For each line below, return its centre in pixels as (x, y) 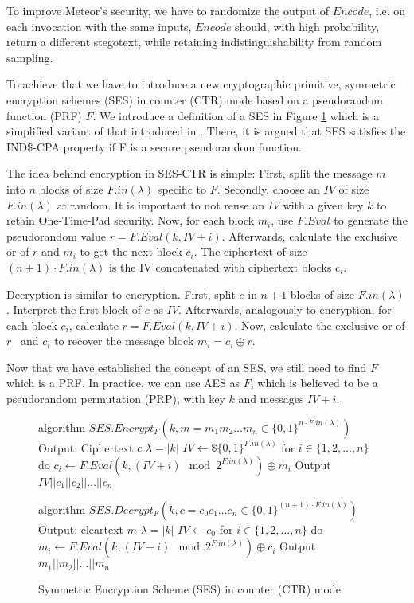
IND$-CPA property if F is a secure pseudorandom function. (154, 146)
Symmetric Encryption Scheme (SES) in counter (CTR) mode (189, 589)
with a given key (323, 204)
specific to (182, 188)
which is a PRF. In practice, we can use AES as (123, 383)
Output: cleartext (81, 529)
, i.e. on (387, 10)
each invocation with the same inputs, (99, 26)
